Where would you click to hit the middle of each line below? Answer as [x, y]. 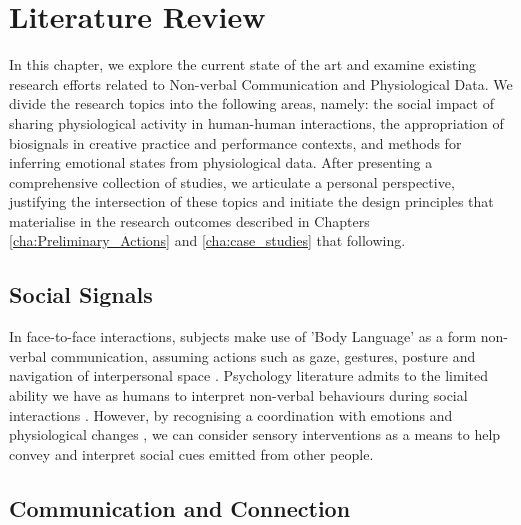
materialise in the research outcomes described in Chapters [189, 220]
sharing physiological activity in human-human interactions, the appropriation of [256, 122]
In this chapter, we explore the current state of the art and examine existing [243, 64]
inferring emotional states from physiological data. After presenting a [221, 162]
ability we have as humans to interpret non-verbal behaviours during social [238, 395]
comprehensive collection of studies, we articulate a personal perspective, [232, 181]
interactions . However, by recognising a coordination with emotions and [231, 414]
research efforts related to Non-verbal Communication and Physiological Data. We [261, 83]
